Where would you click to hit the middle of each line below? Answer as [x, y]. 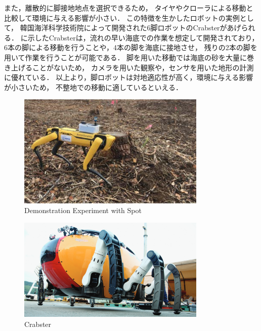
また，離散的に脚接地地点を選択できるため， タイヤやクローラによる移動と [129, 8]
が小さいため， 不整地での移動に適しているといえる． [94, 87]
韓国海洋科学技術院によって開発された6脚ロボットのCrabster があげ [130, 28]
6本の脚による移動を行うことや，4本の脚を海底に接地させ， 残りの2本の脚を [131, 47]
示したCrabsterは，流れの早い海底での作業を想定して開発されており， [143, 37]
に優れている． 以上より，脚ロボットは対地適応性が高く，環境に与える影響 [129, 77]
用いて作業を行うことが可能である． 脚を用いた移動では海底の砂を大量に [126, 57]
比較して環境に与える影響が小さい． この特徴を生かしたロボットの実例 [122, 17]
